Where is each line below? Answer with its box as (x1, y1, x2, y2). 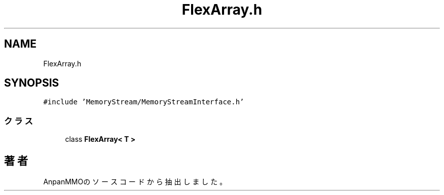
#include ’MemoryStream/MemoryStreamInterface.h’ (43, 98, 244, 106)
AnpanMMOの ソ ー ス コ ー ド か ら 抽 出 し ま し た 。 (43, 177, 227, 186)
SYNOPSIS (4, 76, 59, 90)
